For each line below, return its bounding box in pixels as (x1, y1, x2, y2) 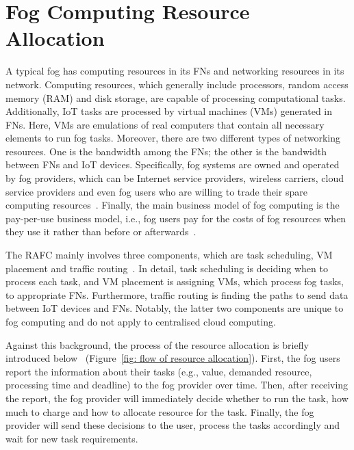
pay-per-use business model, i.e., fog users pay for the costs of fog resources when (5, 211, 346, 225)
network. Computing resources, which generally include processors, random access (5, 77, 349, 91)
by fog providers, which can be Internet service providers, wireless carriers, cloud (5, 171, 344, 185)
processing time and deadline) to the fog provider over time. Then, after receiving (5, 378, 349, 392)
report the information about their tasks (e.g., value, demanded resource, (5, 364, 312, 378)
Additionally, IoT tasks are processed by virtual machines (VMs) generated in (5, 104, 333, 118)
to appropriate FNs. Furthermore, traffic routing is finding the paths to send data (5, 287, 349, 302)
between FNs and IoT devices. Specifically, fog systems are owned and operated (5, 157, 340, 172)
